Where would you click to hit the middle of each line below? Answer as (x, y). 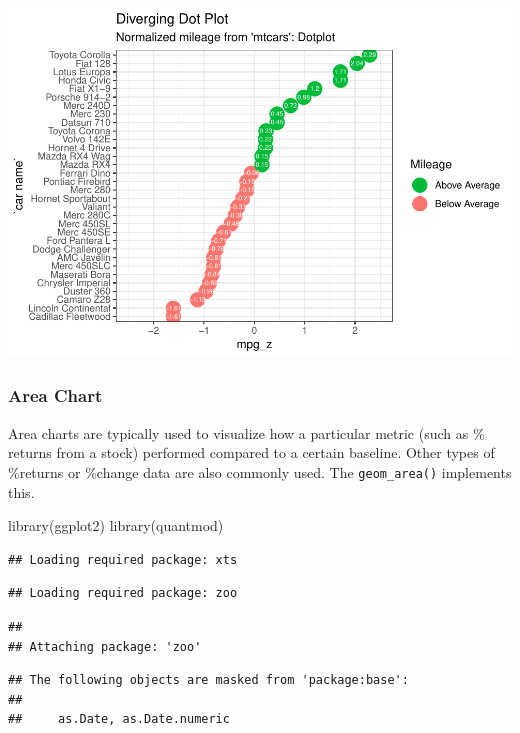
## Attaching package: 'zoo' (105, 646)
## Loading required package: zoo (123, 593)
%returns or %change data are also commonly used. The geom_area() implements (260, 471)
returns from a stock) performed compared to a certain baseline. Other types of (251, 452)
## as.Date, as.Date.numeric (119, 719)
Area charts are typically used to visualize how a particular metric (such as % (246, 432)
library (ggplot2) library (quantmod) (116, 525)
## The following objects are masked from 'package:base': (208, 680)
